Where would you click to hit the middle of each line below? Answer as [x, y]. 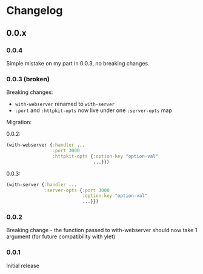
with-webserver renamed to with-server [65, 104]
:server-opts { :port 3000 [77, 190]
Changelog [35, 11]
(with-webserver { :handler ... [46, 145]
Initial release [23, 266]
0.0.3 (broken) [28, 79]
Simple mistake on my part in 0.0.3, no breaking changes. [78, 63]
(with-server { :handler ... [42, 185]
